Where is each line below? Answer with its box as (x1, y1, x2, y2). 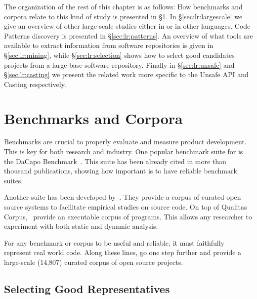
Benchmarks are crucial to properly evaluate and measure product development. (4, 136, 247, 147)
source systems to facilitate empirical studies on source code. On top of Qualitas (4, 202, 247, 212)
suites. (4, 175, 23, 185)
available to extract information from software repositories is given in (4, 40, 214, 50)
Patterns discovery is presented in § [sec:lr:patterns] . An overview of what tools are (4, 30, 253, 41)
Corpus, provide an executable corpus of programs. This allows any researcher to (4, 211, 252, 221)
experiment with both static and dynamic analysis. (4, 221, 158, 231)
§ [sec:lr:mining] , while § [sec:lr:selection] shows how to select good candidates (4, 49, 235, 60)
